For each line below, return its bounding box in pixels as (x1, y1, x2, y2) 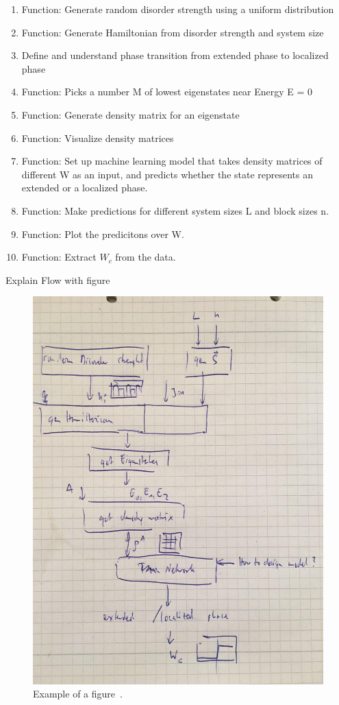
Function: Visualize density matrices (21, 130, 174, 145)
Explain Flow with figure (5, 272, 110, 287)
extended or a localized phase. (21, 180, 148, 195)
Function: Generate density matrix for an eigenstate (21, 107, 240, 121)
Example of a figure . (33, 686, 123, 701)
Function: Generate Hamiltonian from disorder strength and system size (21, 25, 324, 39)
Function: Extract (21, 250, 97, 264)
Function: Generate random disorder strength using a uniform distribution (21, 2, 334, 16)
